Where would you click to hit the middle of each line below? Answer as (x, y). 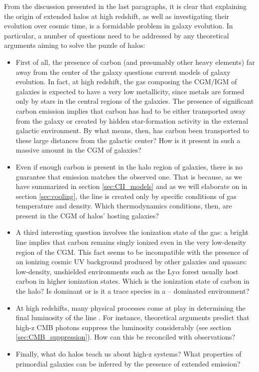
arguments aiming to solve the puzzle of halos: (75, 45)
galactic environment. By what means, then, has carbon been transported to (132, 130)
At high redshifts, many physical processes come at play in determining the (130, 307)
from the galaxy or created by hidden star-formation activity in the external (132, 120)
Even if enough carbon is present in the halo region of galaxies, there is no (129, 166)
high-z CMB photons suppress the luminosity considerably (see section (123, 327)
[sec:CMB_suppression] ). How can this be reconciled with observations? (126, 337)
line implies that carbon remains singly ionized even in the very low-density (131, 242)
